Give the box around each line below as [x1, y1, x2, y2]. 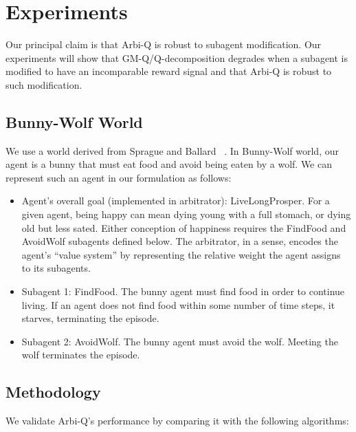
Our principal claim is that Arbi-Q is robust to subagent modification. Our [5, 37, 322, 52]
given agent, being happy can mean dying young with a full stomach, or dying [21, 207, 351, 222]
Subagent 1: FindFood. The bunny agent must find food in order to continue [21, 284, 345, 299]
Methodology [5, 381, 101, 402]
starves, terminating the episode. [21, 311, 159, 325]
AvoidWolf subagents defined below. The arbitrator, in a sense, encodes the [21, 234, 338, 248]
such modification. [5, 77, 82, 91]
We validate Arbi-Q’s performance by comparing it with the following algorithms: [5, 413, 349, 428]
